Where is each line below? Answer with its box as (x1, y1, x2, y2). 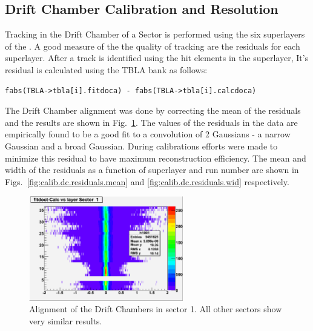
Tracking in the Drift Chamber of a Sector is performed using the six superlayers (5, 28, 305, 41)
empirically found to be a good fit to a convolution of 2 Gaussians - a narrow (5, 128, 291, 140)
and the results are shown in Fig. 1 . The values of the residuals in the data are (5, 116, 298, 128)
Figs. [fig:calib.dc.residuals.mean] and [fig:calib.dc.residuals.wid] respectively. (5, 175, 289, 188)
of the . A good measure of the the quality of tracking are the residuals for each (5, 39, 300, 52)
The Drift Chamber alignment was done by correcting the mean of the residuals (5, 104, 301, 117)
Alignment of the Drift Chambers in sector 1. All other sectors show (29, 303, 282, 315)
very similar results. (29, 314, 102, 327)
